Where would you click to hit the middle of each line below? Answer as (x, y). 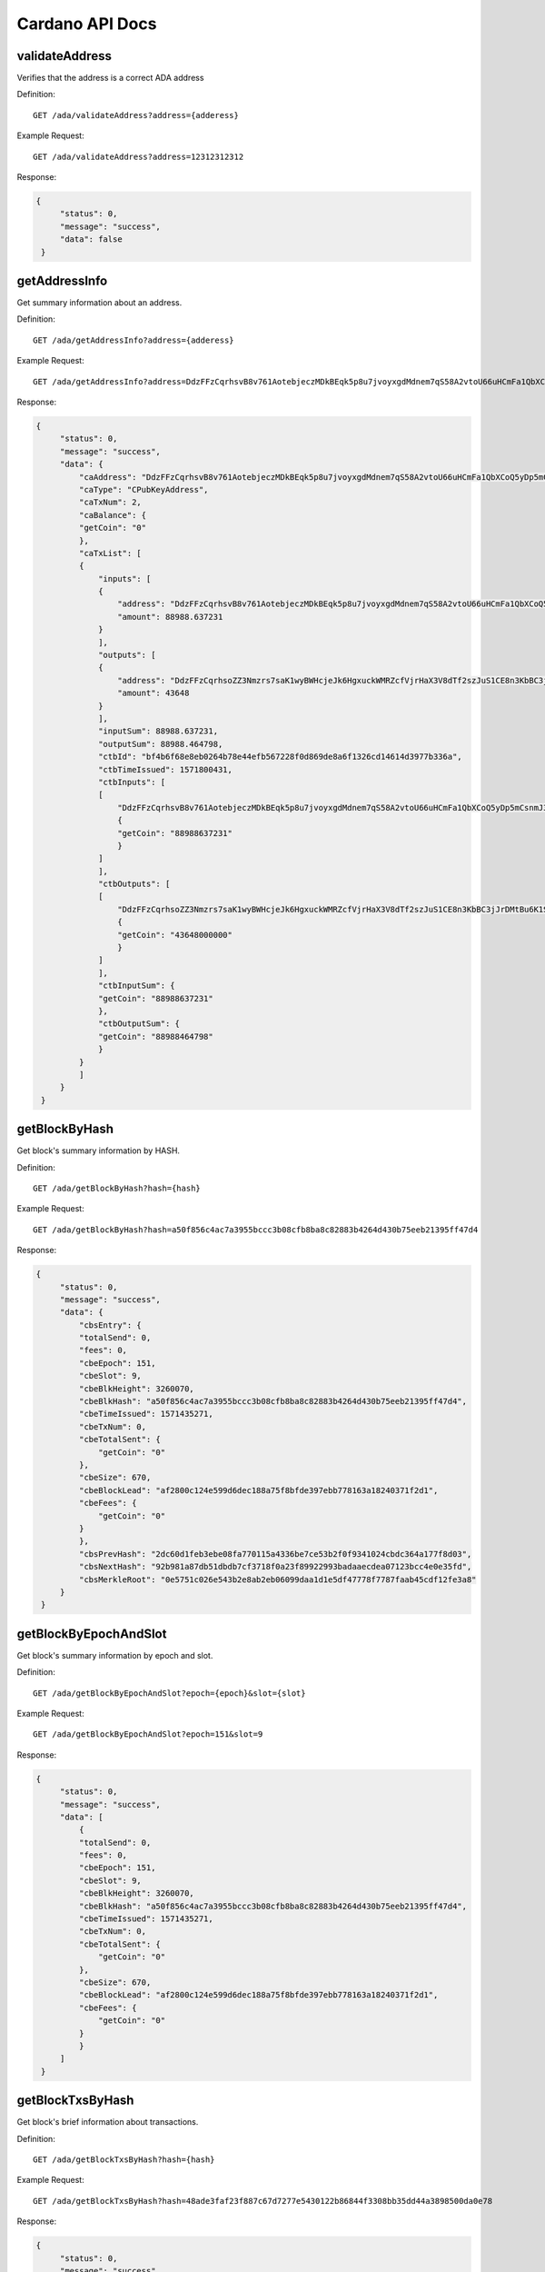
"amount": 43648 (153, 693)
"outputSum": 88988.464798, (161, 744)
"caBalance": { (113, 515)
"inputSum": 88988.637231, (158, 731)
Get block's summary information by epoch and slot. (115, 1655)
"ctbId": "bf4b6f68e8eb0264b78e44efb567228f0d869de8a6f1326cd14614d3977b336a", (280, 757)
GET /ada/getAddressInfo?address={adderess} (134, 340)
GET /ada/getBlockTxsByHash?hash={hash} (124, 2160)
